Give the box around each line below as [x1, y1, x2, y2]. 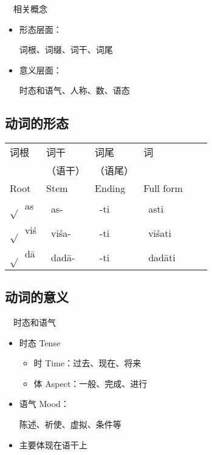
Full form [143, 181, 183, 196]
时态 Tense [19, 336, 61, 349]
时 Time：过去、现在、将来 [33, 357, 142, 369]
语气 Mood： [19, 397, 69, 410]
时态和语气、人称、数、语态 [19, 84, 130, 97]
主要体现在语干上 [19, 438, 87, 451]
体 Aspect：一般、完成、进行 [33, 377, 148, 389]
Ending [95, 181, 126, 196]
